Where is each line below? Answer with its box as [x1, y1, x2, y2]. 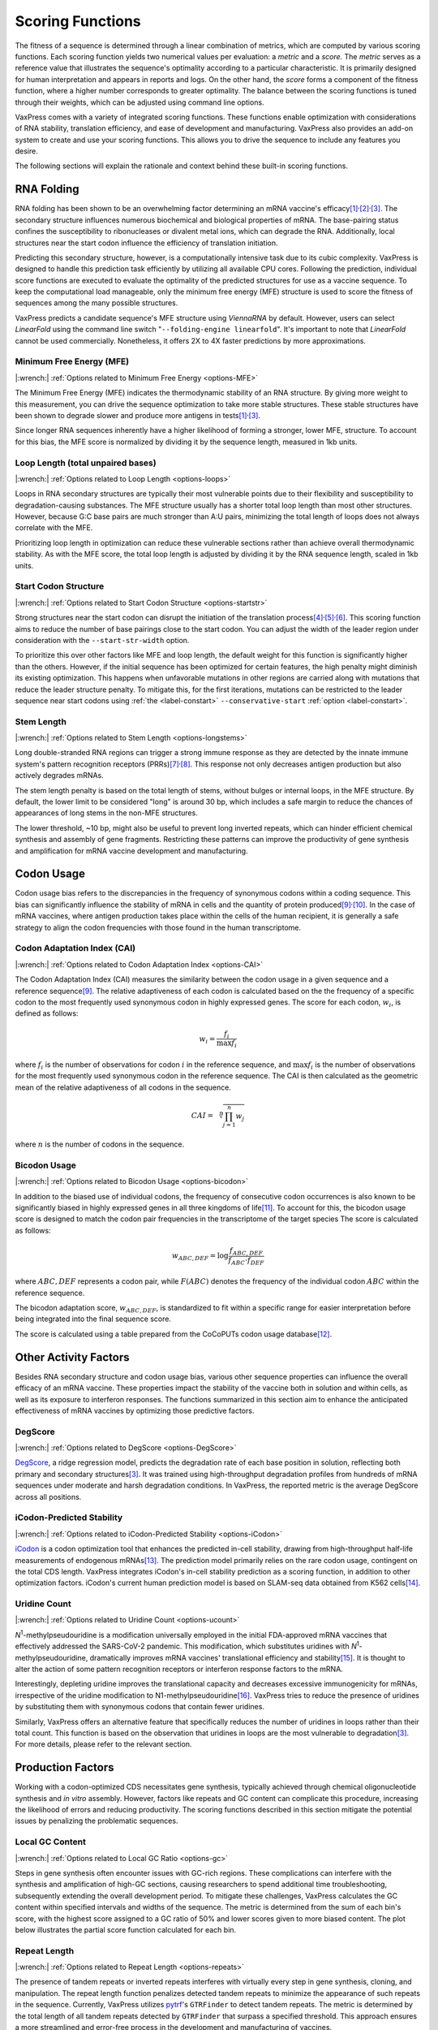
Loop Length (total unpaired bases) [15, 457, 157, 469]
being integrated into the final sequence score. [15, 1314, 172, 1324]
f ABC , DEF [230, 1246, 264, 1257]
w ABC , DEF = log [171, 1251, 229, 1263]
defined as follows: [15, 1009, 79, 1018]
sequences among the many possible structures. [15, 298, 178, 308]
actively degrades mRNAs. [15, 771, 105, 780]
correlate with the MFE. [15, 523, 93, 533]
